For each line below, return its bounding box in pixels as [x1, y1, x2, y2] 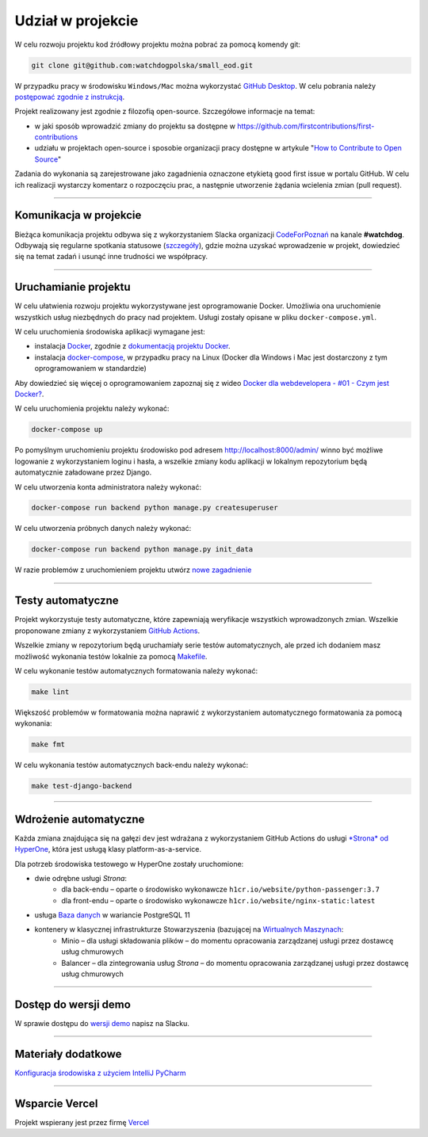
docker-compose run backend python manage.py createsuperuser [31, 503, 278, 513]
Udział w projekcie [14, 12, 139, 29]
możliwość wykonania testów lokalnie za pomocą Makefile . [14, 651, 208, 661]
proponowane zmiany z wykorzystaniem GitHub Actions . [14, 626, 201, 635]
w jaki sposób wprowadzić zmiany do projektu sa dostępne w [34, 121, 236, 131]
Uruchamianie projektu [14, 280, 131, 294]
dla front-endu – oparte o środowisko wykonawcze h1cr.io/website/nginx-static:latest [61, 895, 376, 905]
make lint [31, 687, 70, 696]
